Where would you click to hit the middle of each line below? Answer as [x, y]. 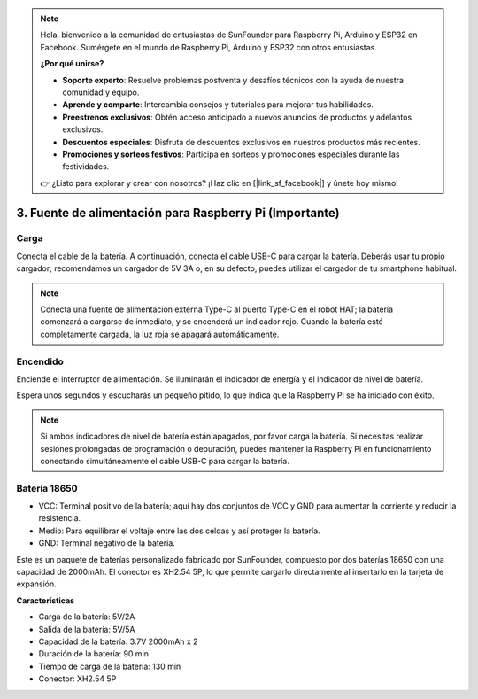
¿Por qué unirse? [72, 64]
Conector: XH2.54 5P [77, 679]
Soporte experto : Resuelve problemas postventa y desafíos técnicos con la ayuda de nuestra [233, 80]
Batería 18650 [47, 488]
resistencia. [60, 518]
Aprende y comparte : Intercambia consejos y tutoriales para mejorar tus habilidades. [218, 105]
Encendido [40, 361]
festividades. [86, 167]
